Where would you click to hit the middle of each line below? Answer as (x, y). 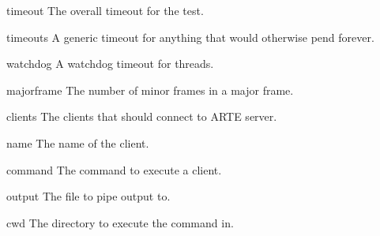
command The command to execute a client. (114, 169)
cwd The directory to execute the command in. (120, 222)
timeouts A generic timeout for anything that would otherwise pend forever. (190, 37)
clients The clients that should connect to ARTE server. (142, 116)
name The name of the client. (78, 142)
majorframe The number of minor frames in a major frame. (150, 90)
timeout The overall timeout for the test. (105, 10)
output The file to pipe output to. (88, 196)
